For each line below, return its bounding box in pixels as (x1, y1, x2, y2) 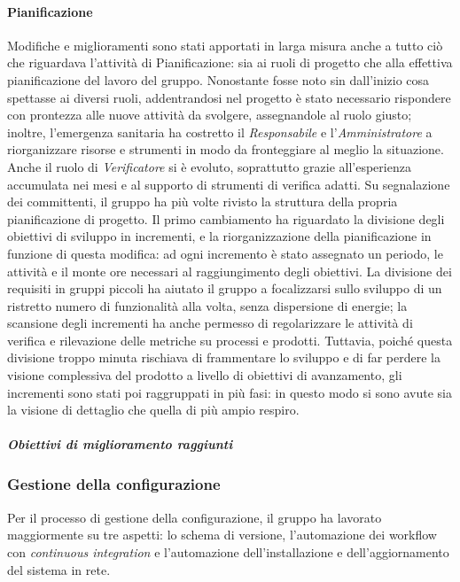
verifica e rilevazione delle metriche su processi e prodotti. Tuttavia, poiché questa (7, 330, 453, 349)
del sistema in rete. (7, 560, 111, 578)
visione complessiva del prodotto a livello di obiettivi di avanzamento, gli (7, 366, 402, 384)
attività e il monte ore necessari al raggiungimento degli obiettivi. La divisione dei (7, 261, 452, 280)
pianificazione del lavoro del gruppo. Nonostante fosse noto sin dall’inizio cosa (7, 70, 430, 89)
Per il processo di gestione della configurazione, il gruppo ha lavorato (7, 508, 382, 526)
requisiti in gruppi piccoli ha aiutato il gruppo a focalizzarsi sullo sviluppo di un (7, 279, 442, 298)
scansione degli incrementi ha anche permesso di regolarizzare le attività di (7, 314, 413, 332)
